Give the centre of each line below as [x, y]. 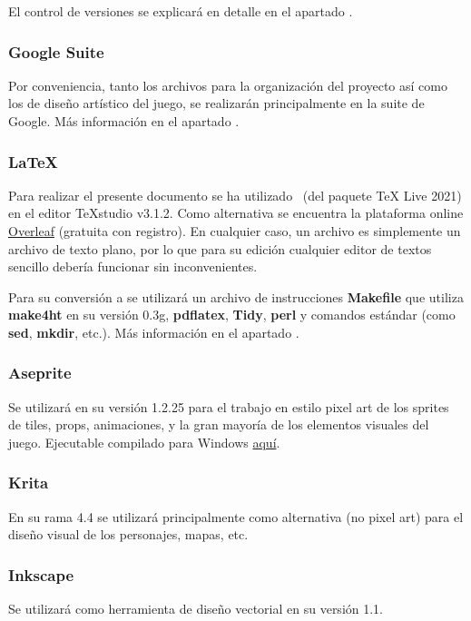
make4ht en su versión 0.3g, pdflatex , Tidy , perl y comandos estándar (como [232, 315]
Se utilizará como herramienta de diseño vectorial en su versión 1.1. [196, 609]
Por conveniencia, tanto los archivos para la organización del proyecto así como [228, 85]
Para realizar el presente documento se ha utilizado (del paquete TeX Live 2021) [235, 195]
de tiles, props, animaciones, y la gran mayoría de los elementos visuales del [219, 424]
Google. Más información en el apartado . [124, 121]
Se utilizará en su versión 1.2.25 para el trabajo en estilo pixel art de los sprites [229, 406]
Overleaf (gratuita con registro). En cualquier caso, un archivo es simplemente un [235, 231]
